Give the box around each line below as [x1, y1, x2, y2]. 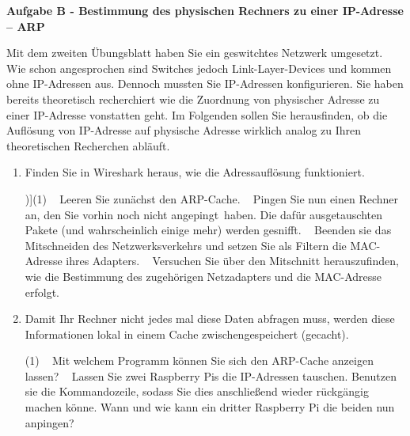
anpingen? [25, 414, 74, 430]
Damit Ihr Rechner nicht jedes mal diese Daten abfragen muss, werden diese [25, 310, 395, 327]
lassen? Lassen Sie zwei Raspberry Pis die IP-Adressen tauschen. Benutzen [25, 367, 397, 384]
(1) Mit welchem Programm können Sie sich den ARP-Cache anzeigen [25, 352, 374, 369]
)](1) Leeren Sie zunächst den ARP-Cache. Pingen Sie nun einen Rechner [25, 190, 399, 207]
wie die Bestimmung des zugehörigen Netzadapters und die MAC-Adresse [25, 267, 382, 284]
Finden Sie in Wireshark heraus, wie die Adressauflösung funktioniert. [25, 164, 365, 180]
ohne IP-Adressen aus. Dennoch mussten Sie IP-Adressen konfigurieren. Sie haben [6, 75, 404, 92]
